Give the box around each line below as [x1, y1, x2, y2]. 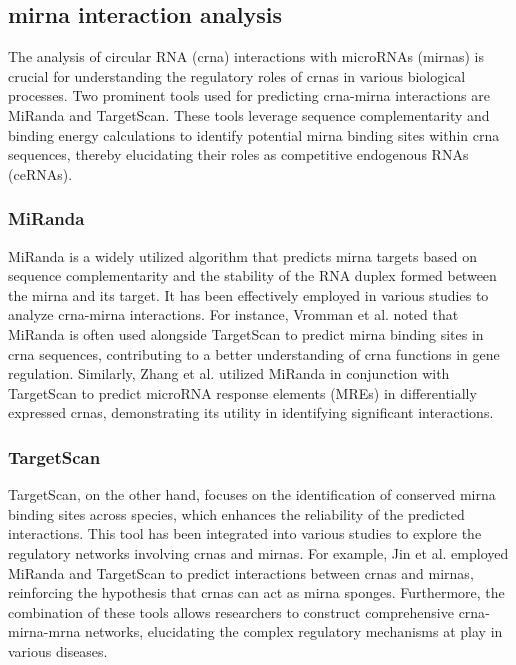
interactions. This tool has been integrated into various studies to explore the [8, 523, 482, 544]
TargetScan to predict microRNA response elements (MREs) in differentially [8, 382, 477, 403]
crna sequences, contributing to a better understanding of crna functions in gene [8, 343, 500, 364]
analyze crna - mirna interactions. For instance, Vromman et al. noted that [8, 304, 459, 325]
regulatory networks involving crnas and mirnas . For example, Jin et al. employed [8, 542, 509, 563]
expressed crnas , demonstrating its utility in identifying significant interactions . [8, 402, 494, 423]
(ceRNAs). [8, 163, 73, 184]
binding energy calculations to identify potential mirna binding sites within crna [8, 124, 500, 145]
